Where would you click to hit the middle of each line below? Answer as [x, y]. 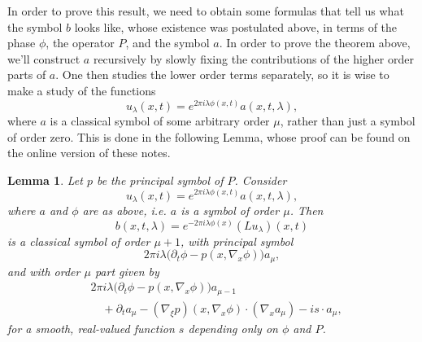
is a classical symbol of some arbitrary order [160, 121]
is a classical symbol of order [79, 241]
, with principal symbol [237, 241]
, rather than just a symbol [348, 121]
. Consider [261, 180]
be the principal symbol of [160, 180]
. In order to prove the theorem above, [315, 43]
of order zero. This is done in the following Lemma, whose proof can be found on [209, 136]
